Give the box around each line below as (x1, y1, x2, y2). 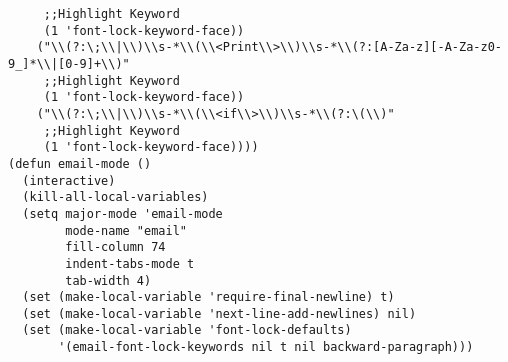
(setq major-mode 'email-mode (22, 206, 223, 221)
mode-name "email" (65, 223, 187, 238)
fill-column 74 (65, 240, 166, 255)
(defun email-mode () (8, 156, 152, 171)
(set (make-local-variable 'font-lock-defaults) (22, 323, 352, 338)
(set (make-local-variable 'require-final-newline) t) (22, 290, 395, 305)
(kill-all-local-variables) (22, 190, 209, 205)
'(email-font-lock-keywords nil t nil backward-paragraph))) (58, 340, 474, 355)
